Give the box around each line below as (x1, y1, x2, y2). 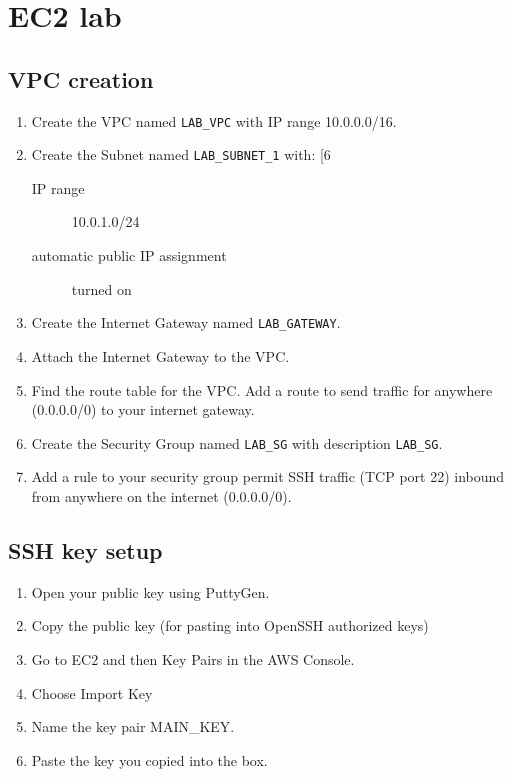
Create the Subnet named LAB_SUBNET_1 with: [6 (31, 144, 331, 165)
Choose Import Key (31, 682, 153, 703)
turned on (71, 278, 132, 299)
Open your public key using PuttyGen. (31, 581, 270, 602)
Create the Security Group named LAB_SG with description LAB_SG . (31, 432, 443, 453)
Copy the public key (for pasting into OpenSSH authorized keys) (31, 615, 429, 636)
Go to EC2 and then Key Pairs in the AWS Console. (31, 648, 355, 669)
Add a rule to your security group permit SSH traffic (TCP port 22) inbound (31, 466, 505, 487)
